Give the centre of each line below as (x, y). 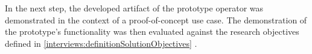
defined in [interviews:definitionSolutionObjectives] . (101, 43)
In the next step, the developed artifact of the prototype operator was (134, 8)
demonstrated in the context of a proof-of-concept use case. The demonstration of (156, 19)
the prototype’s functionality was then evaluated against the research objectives (152, 31)
